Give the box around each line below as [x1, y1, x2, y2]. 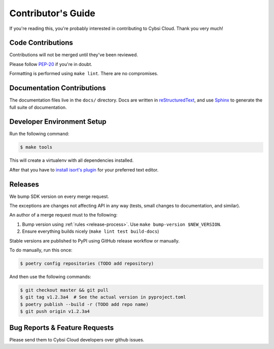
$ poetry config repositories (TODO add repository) [20, 261, 154, 266]
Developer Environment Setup [9, 117, 107, 126]
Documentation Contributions [9, 84, 106, 92]
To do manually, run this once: [9, 247, 73, 253]
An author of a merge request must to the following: [9, 212, 118, 218]
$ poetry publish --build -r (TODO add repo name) [20, 301, 149, 307]
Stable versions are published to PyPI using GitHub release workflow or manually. [9, 237, 180, 243]
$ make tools [20, 145, 53, 150]
